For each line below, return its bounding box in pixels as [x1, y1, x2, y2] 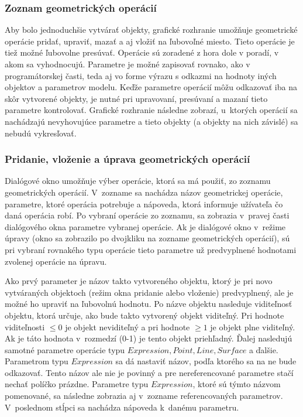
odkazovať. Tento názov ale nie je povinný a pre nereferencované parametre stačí [5, 366, 294, 378]
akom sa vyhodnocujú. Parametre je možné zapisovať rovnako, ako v [5, 58, 250, 70]
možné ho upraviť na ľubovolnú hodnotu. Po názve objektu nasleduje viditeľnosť [5, 298, 292, 310]
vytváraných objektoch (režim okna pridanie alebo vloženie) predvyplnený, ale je [5, 286, 294, 298]
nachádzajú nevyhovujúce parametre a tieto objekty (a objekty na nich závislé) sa [5, 115, 298, 127]
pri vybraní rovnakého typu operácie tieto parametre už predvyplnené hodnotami [5, 243, 297, 255]
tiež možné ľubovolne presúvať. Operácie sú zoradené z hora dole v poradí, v [5, 46, 279, 59]
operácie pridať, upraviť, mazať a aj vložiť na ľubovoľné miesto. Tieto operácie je [5, 35, 295, 47]
